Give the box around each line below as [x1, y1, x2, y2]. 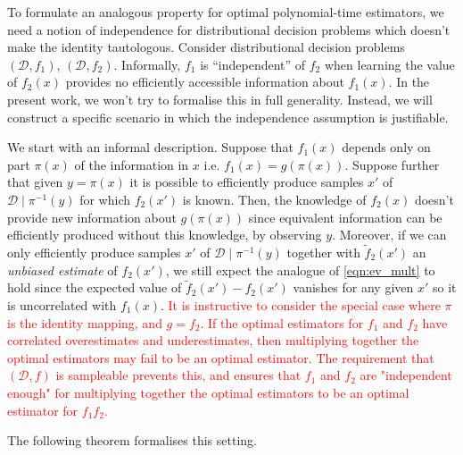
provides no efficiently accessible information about [65, 72, 344, 91]
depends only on [342, 138, 431, 156]
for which [79, 190, 130, 208]
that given [7, 173, 63, 191]
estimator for [7, 400, 79, 419]
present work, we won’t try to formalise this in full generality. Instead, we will [7, 89, 433, 108]
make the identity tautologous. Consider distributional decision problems [7, 38, 405, 56]
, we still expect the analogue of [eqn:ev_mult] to [165, 260, 435, 279]
